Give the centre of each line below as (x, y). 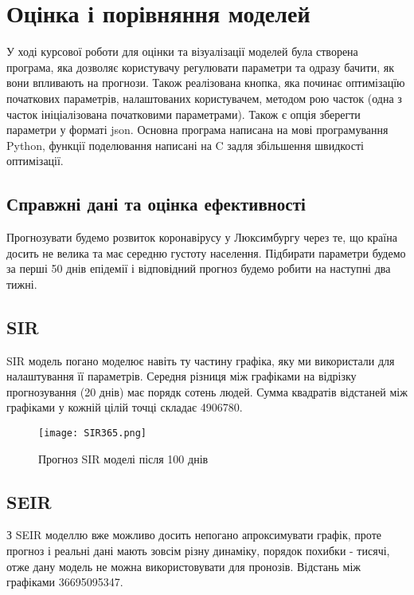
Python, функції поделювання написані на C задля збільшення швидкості (185, 145)
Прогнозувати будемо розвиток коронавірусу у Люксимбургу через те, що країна (202, 237)
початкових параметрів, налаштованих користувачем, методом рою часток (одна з (204, 98)
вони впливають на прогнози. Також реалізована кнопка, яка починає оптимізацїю (206, 83)
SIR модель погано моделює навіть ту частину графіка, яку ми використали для (201, 360)
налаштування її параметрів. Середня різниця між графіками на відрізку (182, 376)
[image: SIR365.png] (93, 433)
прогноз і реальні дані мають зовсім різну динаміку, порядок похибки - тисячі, (198, 551)
